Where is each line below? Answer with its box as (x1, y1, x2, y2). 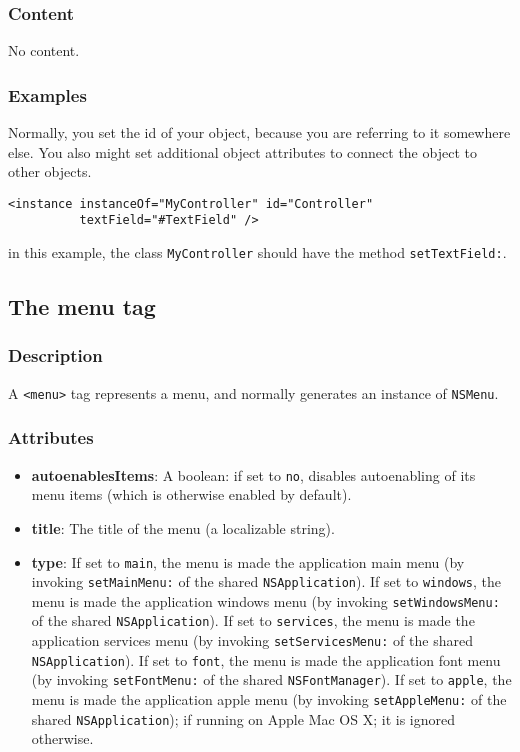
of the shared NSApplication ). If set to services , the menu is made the (31, 610, 475, 631)
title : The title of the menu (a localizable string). (31, 517, 335, 538)
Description (8, 343, 103, 368)
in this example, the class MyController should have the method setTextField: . (8, 242, 507, 263)
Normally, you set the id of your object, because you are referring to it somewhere (8, 122, 511, 143)
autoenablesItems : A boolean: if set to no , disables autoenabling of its (31, 464, 476, 485)
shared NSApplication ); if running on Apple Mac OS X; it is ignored (31, 708, 455, 729)
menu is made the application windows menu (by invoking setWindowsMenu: (31, 590, 500, 611)
